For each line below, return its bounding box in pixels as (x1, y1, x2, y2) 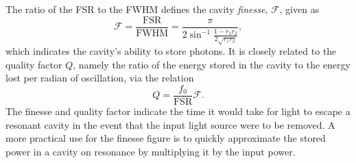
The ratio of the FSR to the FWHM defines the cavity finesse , (5, 2, 268, 16)
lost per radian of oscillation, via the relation (5, 71, 194, 85)
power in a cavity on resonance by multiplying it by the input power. (5, 144, 296, 158)
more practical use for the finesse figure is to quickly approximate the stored (5, 131, 326, 145)
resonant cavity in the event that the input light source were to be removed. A (5, 117, 335, 131)
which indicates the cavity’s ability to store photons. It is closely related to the (5, 44, 337, 58)
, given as (279, 2, 320, 16)
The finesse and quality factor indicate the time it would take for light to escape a (5, 104, 351, 118)
